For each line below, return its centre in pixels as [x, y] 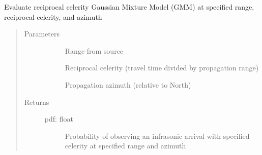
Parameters [42, 34]
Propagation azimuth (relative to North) [128, 84]
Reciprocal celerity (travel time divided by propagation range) [162, 68]
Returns [37, 102]
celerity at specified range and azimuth [125, 146]
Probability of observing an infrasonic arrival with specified [157, 135]
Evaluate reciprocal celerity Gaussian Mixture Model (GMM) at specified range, [129, 7]
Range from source [94, 50]
